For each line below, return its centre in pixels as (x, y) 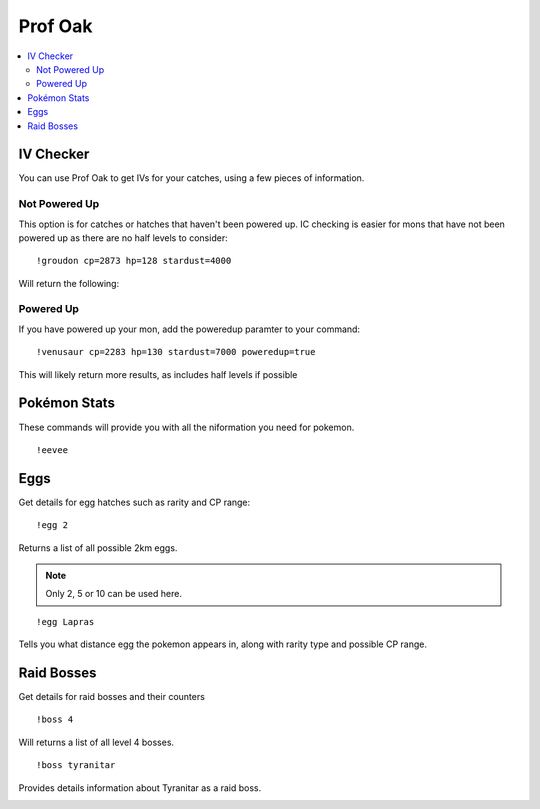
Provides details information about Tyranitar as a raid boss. (140, 787)
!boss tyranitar (76, 765)
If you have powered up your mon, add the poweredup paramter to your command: (189, 329)
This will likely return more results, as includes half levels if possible (158, 374)
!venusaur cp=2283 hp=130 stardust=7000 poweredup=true (176, 352)
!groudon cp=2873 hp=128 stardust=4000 (134, 261)
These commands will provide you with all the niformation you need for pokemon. (186, 427)
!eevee (52, 449)
